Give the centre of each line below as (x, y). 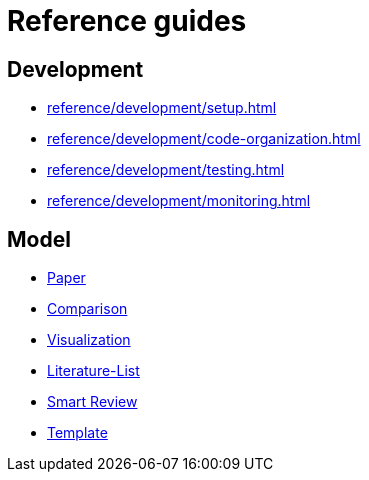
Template (77, 433)
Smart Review (92, 402)
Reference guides (127, 21)
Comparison (87, 309)
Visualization (89, 340)
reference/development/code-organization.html (204, 139)
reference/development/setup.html (162, 108)
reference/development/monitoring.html (179, 201)
